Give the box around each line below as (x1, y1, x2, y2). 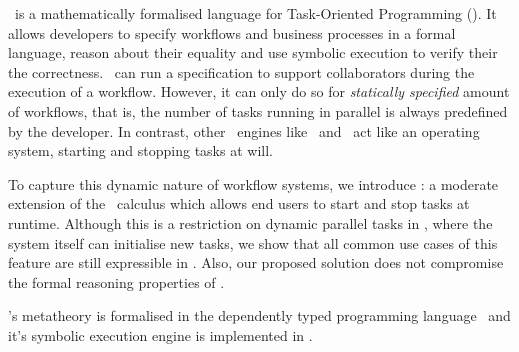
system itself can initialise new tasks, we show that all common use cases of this (8, 232, 498, 253)
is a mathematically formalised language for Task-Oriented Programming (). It (14, 3, 497, 23)
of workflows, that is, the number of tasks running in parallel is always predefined (8, 100, 508, 121)
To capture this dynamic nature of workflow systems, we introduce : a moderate (8, 173, 499, 194)
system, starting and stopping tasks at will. (8, 140, 273, 161)
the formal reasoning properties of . (8, 271, 225, 292)
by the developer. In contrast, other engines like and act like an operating (8, 120, 480, 141)
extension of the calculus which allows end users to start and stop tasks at (8, 193, 470, 214)
